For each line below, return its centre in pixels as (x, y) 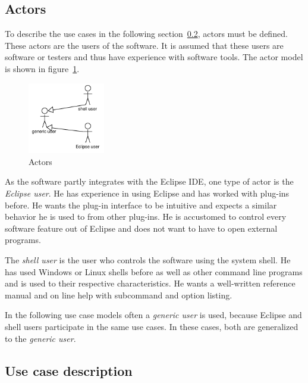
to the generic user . (40, 338)
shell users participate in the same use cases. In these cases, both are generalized (152, 326)
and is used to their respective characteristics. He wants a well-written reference (150, 283)
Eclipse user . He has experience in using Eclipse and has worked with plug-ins (147, 193)
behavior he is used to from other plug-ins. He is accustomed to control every (146, 217)
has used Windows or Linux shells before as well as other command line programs (154, 271)
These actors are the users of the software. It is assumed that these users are (144, 45)
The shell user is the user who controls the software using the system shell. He (148, 260)
